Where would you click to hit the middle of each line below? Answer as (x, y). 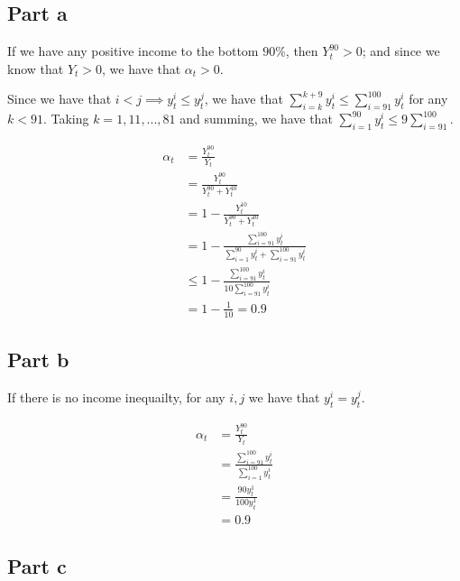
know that (36, 68)
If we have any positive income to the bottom (133, 51)
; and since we (401, 51)
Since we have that (60, 99)
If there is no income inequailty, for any (116, 397)
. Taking (66, 119)
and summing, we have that (256, 119)
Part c (37, 565)
